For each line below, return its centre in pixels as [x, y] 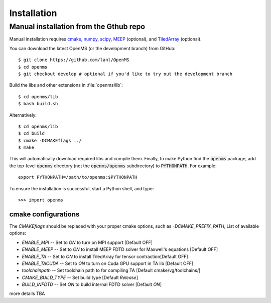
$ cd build [32, 133]
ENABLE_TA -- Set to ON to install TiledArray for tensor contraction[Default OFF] [105, 256]
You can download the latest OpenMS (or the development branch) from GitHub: [92, 48]
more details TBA [27, 293]
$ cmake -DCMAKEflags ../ [50, 140]
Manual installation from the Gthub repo [77, 27]
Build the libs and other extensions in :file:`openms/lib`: [66, 85]
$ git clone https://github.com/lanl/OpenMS [74, 60]
